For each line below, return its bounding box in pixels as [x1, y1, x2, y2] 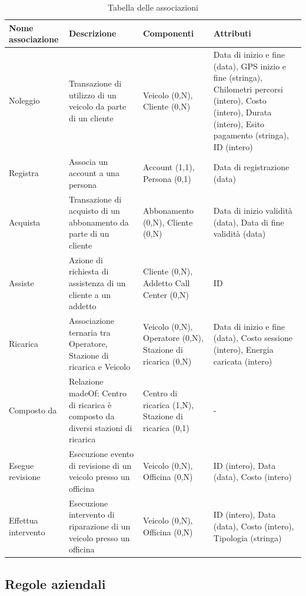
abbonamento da [68, 216, 129, 228]
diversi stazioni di [68, 421, 132, 433]
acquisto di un [68, 204, 120, 217]
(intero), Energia [213, 343, 274, 356]
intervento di [68, 508, 115, 521]
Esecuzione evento [68, 448, 134, 460]
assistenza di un [68, 277, 126, 289]
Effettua [9, 514, 38, 527]
